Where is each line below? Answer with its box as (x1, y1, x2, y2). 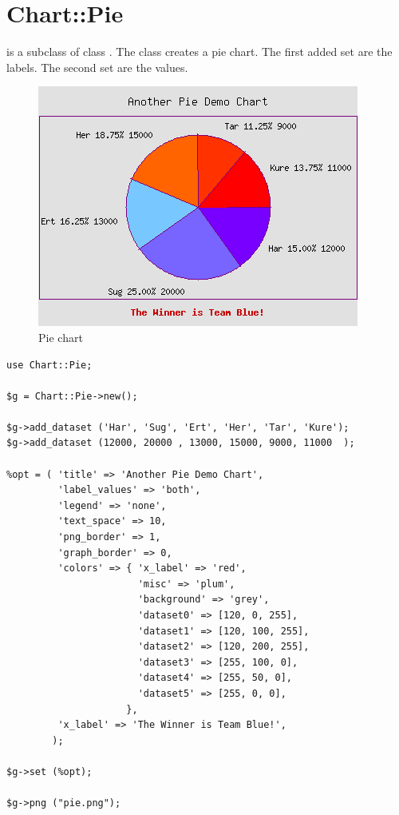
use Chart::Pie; (6, 359, 93, 371)
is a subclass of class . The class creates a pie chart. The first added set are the (6, 43, 393, 60)
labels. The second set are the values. (6, 58, 188, 75)
